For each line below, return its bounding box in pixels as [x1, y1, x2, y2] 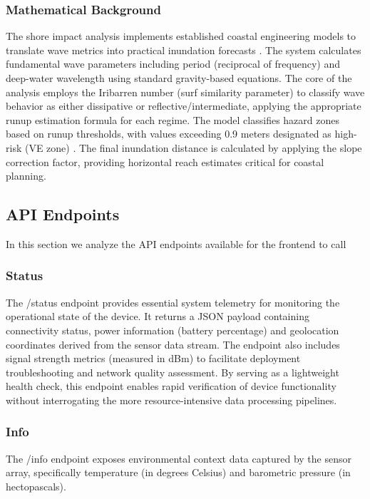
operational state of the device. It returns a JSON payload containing [6, 309, 309, 324]
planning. [6, 168, 46, 183]
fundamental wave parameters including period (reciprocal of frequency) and [6, 56, 340, 71]
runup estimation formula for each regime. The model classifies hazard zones [6, 112, 339, 127]
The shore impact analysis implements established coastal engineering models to [6, 29, 356, 43]
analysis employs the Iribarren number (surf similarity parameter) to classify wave [6, 84, 365, 99]
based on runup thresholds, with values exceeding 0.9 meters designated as [6, 126, 332, 141]
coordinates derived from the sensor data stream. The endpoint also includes [6, 336, 340, 351]
